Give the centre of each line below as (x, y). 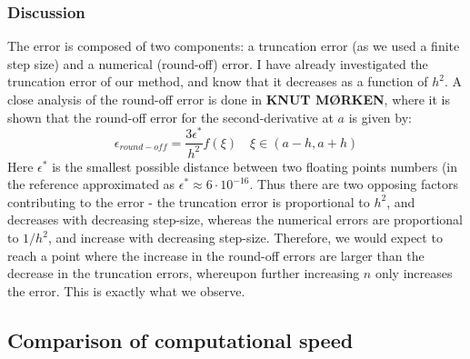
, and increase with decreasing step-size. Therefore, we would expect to (245, 238)
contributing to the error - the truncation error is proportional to (189, 201)
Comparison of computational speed (180, 339)
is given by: (380, 117)
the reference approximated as (91, 184)
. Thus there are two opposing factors (354, 184)
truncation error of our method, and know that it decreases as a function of (218, 81)
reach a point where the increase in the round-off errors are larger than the (216, 255)
